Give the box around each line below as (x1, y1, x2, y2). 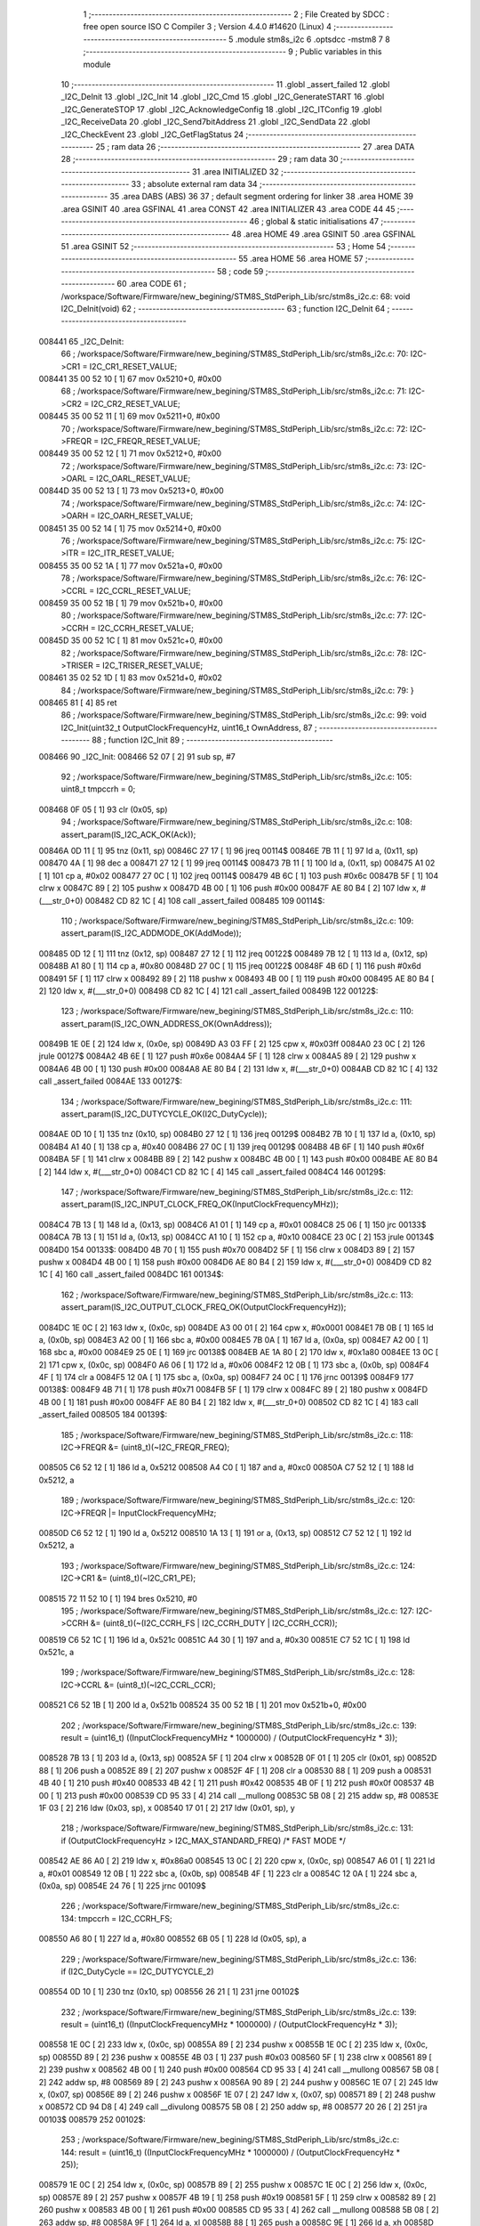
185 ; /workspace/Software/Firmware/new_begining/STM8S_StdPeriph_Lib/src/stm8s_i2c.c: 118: (60, 1429, 413, 1440)
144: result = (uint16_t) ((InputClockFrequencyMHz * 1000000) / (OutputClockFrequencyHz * (60, 2147, 400, 2157)
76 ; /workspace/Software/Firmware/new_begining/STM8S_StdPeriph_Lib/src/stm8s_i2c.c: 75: (60, 535, 408, 547)
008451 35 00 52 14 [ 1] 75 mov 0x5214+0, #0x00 (38, 523, 222, 533)
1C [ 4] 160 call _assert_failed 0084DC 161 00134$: (38, 1269, 224, 1280)
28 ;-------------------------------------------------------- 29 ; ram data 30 (60, 154, 339, 165)
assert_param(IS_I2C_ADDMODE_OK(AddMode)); (60, 928, 242, 938)
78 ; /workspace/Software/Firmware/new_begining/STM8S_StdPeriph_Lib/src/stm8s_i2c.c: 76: (60, 573, 408, 583)
